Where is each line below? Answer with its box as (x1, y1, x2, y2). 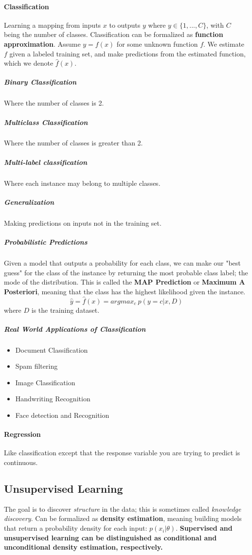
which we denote (4, 58, 54, 68)
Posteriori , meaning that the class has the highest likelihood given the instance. (4, 286, 246, 296)
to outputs (109, 19, 141, 30)
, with (206, 19, 224, 30)
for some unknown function (116, 38, 198, 49)
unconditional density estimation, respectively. (4, 542, 163, 552)
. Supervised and (176, 523, 233, 533)
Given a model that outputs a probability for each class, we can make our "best (4, 257, 241, 268)
